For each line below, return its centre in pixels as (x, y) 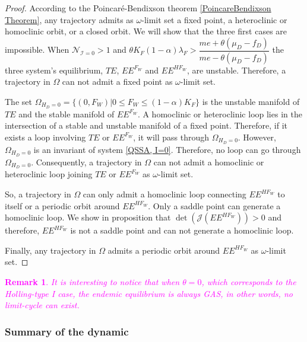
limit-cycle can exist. (42, 305)
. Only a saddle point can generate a (214, 205)
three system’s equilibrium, (54, 70)
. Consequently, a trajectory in (86, 162)
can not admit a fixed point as (117, 81)
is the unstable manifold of (251, 101)
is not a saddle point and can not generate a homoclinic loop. (182, 230)
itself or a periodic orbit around (62, 205)
